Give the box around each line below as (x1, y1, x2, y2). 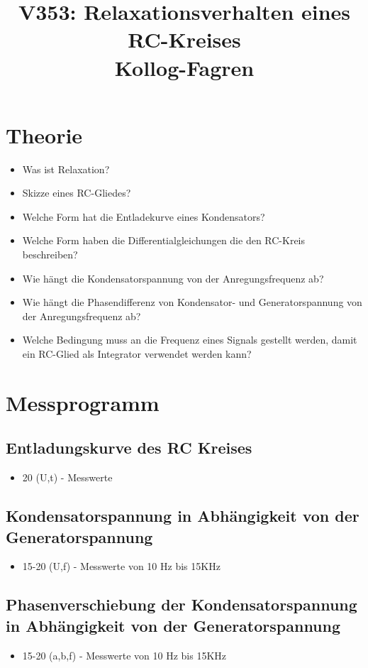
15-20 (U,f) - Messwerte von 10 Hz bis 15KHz (22, 559, 221, 574)
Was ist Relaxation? (22, 161, 110, 176)
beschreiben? (22, 247, 78, 262)
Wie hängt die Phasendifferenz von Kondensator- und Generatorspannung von (22, 295, 362, 310)
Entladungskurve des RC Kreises (6, 437, 252, 459)
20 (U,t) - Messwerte (22, 470, 113, 485)
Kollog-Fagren (114, 53, 255, 82)
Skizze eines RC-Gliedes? (22, 185, 131, 200)
